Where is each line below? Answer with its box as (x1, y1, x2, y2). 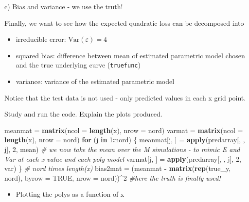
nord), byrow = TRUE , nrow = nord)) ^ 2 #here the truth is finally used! (4, 172, 221, 183)
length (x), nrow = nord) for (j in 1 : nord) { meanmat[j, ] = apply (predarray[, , (4, 135, 245, 145)
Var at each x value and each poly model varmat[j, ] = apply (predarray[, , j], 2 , (4, 153, 241, 164)
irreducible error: (16, 34, 66, 44)
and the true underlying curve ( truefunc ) (16, 60, 141, 70)
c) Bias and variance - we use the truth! (4, 1, 123, 11)
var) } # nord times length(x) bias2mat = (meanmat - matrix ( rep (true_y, (4, 163, 231, 173)
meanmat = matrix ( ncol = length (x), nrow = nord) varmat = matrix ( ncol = (4, 125, 243, 135)
